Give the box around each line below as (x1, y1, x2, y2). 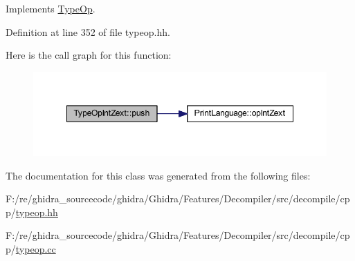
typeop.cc (15, 241, 56, 255)
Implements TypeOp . (6, 1, 95, 15)
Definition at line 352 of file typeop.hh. (6, 24, 170, 39)
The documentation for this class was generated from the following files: (6, 168, 311, 182)
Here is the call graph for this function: (6, 48, 172, 62)
